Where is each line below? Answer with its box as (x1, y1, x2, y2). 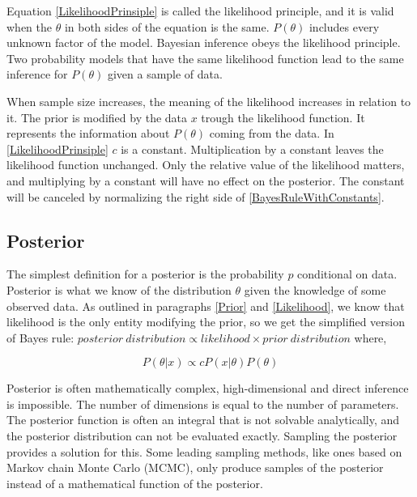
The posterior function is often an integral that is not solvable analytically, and (6, 411, 400, 428)
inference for (6, 66, 68, 83)
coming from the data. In (209, 125, 334, 142)
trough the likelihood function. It (201, 108, 365, 125)
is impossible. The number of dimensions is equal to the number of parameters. (6, 395, 399, 412)
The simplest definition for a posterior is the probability (6, 265, 284, 282)
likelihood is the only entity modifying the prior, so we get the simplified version (6, 313, 405, 330)
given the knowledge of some (244, 281, 386, 298)
